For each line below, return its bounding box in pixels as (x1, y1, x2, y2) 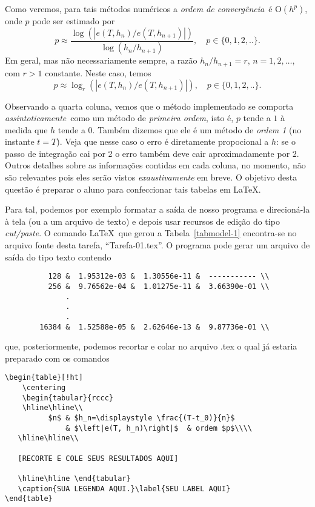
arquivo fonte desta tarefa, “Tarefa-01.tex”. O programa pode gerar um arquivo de (5, 239, 310, 251)
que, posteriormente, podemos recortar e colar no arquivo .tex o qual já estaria (5, 340, 297, 353)
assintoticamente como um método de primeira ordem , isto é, (5, 111, 234, 124)
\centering (22, 383, 66, 393)
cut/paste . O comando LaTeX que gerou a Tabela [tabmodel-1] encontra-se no (5, 227, 297, 239)
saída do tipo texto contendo (5, 250, 111, 263)
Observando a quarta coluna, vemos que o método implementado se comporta (5, 99, 294, 112)
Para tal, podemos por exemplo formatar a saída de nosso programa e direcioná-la (5, 203, 310, 216)
